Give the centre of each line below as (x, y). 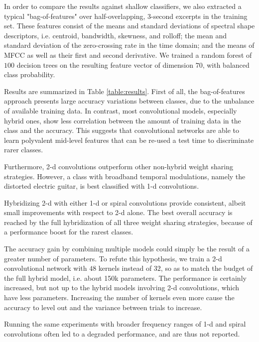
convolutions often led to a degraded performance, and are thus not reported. (122, 333)
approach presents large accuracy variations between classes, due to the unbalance (129, 101)
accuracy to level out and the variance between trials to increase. (103, 307)
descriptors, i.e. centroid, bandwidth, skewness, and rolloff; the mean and (116, 35)
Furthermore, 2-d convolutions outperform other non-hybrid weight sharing (119, 166)
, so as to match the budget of (207, 268)
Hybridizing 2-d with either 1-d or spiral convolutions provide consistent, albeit (125, 202)
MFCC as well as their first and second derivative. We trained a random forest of (128, 55)
